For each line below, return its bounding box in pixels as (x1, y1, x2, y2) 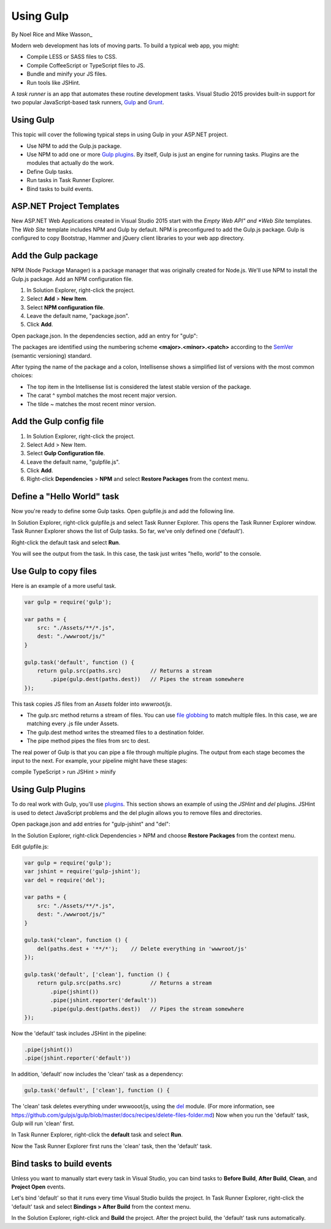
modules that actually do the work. (26, 160, 115, 167)
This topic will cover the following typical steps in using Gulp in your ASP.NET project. (11, 131, 228, 138)
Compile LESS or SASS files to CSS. (26, 53, 118, 61)
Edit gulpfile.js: (11, 842, 49, 850)
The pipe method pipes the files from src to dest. (26, 737, 150, 745)
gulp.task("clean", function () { (24, 936, 128, 944)
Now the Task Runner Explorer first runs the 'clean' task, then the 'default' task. (11, 1142, 213, 1150)
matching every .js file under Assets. (26, 720, 119, 727)
